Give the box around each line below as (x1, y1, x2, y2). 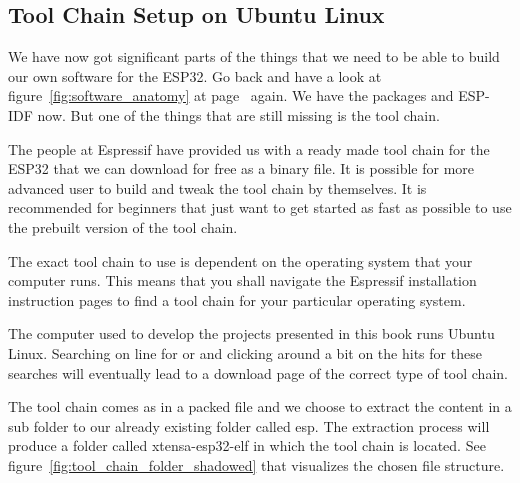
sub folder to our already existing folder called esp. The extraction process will (8, 415, 490, 436)
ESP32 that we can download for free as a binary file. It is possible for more (8, 158, 475, 179)
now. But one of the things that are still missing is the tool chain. (37, 104, 440, 125)
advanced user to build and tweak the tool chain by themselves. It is (8, 177, 427, 198)
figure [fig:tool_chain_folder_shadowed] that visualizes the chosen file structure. (8, 454, 505, 475)
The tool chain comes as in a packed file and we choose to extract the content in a (8, 396, 512, 417)
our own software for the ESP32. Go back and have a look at (8, 65, 382, 86)
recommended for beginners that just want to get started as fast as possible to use (8, 197, 512, 218)
